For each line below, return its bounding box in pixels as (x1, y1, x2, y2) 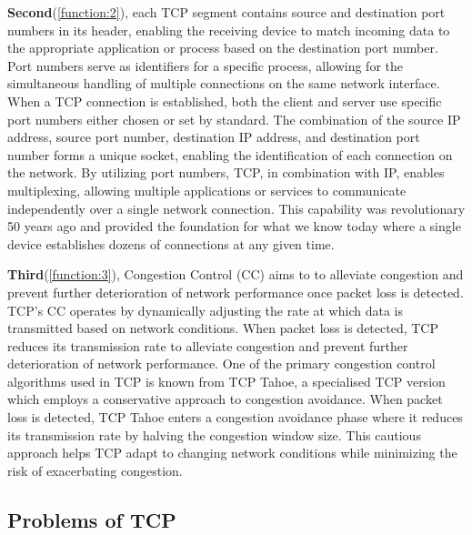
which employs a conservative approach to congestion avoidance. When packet (7, 389, 443, 409)
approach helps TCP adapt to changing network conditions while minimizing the (7, 443, 457, 462)
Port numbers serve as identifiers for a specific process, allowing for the (7, 56, 403, 75)
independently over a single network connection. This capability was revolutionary (7, 198, 466, 217)
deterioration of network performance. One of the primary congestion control (7, 354, 436, 373)
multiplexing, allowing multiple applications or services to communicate (7, 180, 407, 199)
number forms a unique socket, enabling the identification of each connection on (7, 145, 453, 164)
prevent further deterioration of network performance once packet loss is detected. (7, 282, 464, 301)
